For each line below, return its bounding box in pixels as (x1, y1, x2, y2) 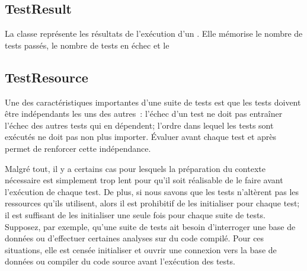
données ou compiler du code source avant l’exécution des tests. (5, 255, 235, 267)
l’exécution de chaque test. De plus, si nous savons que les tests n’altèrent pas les (5, 185, 299, 197)
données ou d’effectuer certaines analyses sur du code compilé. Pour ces (5, 232, 264, 244)
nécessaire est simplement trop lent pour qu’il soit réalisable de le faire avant (5, 174, 283, 186)
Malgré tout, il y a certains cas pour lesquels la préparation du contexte (5, 162, 266, 174)
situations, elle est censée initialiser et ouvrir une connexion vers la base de (5, 243, 277, 256)
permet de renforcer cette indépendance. (5, 142, 151, 154)
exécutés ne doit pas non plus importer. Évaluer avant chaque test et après (5, 130, 277, 143)
